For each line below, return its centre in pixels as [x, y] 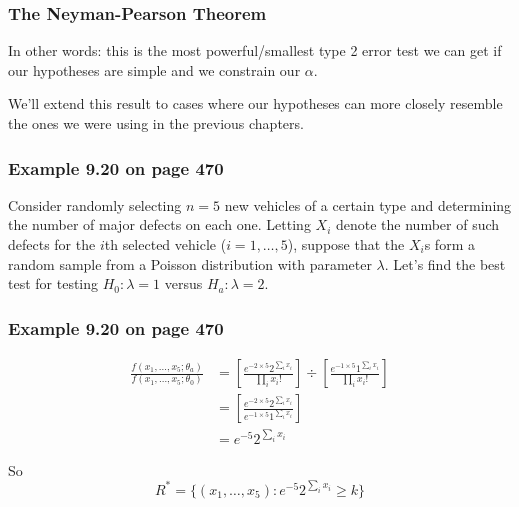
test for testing [53, 283]
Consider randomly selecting [95, 204]
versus [183, 283]
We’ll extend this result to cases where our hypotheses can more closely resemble [255, 103]
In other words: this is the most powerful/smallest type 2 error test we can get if [255, 50]
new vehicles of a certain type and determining [368, 204]
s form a [449, 244]
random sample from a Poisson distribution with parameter [190, 263]
